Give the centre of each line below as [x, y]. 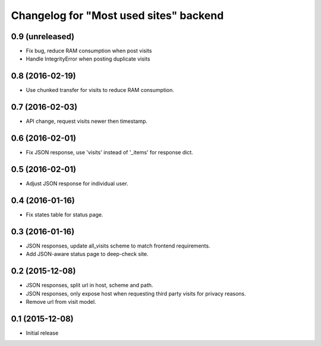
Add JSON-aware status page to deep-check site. [87, 254]
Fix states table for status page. [64, 214]
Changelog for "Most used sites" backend [117, 15]
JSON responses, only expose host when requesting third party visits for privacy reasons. [136, 293]
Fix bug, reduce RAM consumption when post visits [89, 51]
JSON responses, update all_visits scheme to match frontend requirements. [118, 246]
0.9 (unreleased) [43, 36]
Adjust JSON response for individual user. [77, 183]
